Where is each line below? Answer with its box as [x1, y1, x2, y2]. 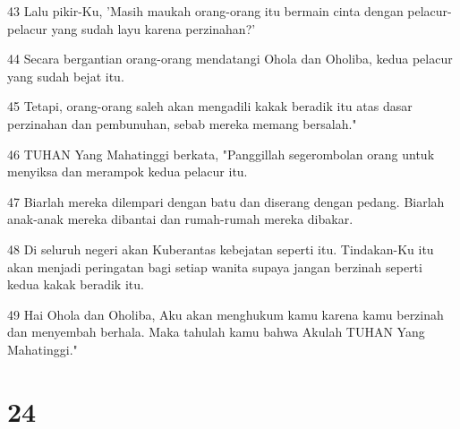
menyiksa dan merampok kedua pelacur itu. [7, 162, 248, 181]
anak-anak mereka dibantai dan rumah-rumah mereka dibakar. [7, 210, 354, 228]
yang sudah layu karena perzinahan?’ [51, 19, 256, 38]
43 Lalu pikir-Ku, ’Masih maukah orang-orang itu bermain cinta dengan [7, 2, 404, 20]
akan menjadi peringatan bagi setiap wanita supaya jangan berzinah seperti [7, 257, 422, 276]
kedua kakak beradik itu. [7, 275, 144, 294]
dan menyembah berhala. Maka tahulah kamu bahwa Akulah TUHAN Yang [7, 322, 425, 341]
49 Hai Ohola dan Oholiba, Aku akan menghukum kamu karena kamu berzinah [7, 305, 444, 323]
